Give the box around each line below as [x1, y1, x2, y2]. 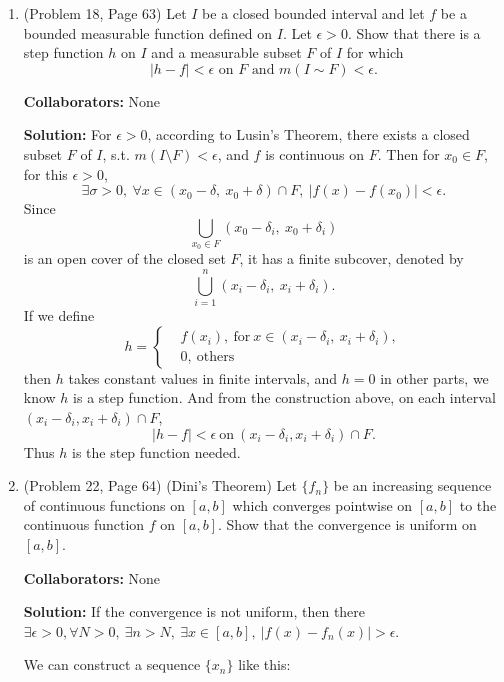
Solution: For [23, 124, 112, 145]
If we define [23, 305, 95, 326]
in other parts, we [380, 367, 489, 388]
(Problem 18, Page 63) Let [23, 3, 187, 23]
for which [346, 42, 404, 63]
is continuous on [265, 143, 365, 164]
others [196, 350, 235, 365]
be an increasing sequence [333, 475, 492, 496]
